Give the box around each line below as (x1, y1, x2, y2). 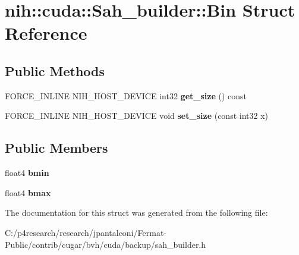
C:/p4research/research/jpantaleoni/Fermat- (5, 226, 166, 238)
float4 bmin (5, 166, 49, 179)
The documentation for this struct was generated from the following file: (5, 206, 268, 219)
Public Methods (5, 61, 105, 80)
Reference (5, 21, 87, 45)
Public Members (5, 138, 108, 157)
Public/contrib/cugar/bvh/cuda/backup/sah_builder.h (5, 238, 206, 250)
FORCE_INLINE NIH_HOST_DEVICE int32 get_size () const (5, 89, 247, 102)
